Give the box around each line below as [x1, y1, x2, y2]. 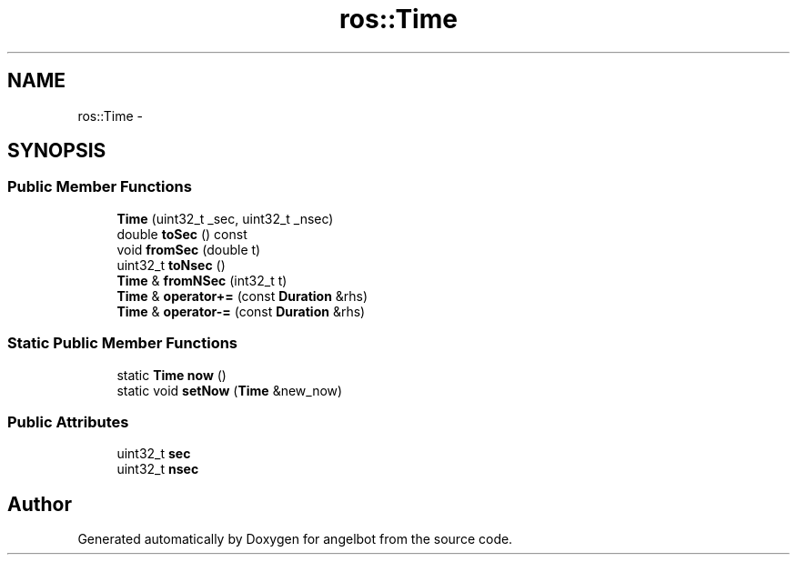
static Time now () [116, 366, 227, 383]
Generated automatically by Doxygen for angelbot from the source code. [77, 531, 513, 547]
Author [7, 492, 72, 516]
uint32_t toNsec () [116, 256, 226, 273]
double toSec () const [116, 226, 247, 242]
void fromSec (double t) [116, 241, 261, 257]
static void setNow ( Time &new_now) [116, 382, 343, 398]
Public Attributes [7, 412, 129, 431]
